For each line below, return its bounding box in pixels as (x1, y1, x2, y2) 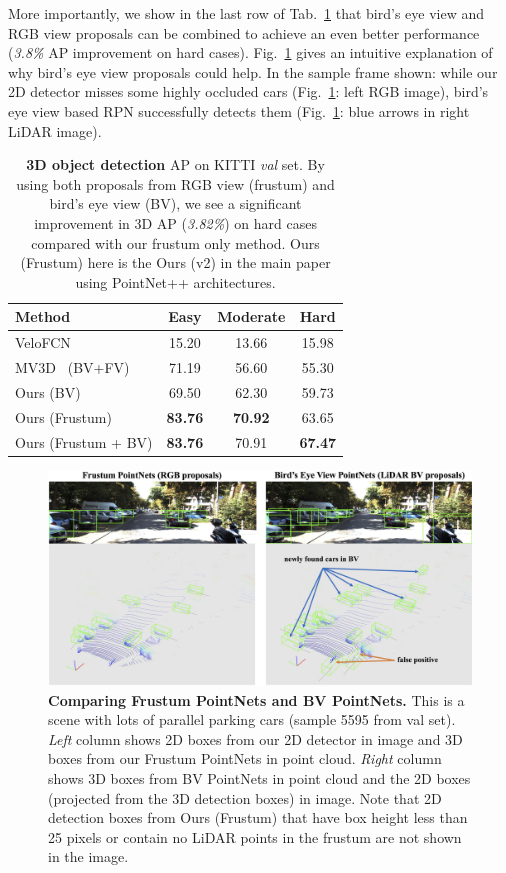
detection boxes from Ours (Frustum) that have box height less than (48, 807, 468, 828)
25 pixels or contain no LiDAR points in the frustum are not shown (48, 826, 462, 847)
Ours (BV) (15, 381, 81, 402)
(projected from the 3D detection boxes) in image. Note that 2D (48, 787, 442, 808)
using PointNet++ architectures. (75, 271, 276, 292)
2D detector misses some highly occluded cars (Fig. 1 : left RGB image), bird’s (8, 81, 489, 102)
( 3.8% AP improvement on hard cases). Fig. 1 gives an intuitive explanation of (8, 42, 493, 63)
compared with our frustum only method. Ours (31, 232, 320, 253)
